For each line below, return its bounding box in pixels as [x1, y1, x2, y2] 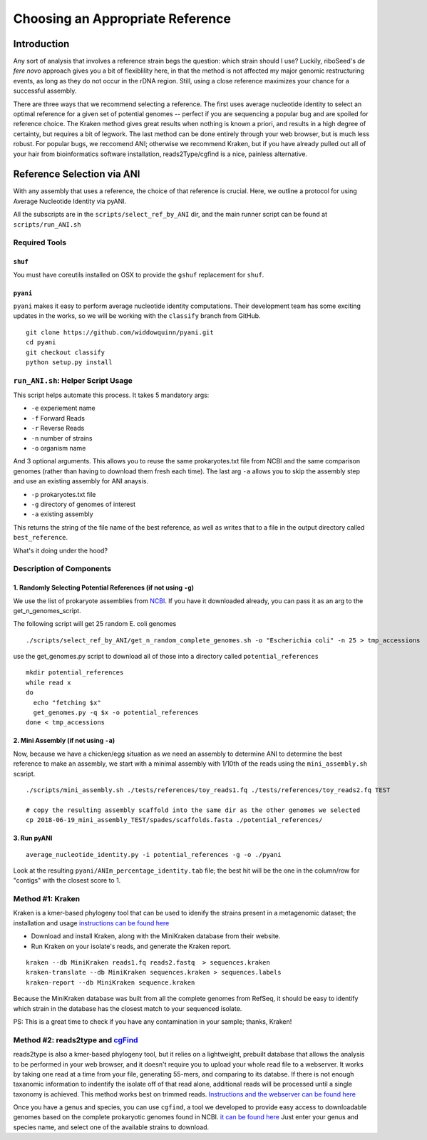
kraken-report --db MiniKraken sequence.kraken [26, 978, 195, 987]
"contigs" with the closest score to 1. [13, 876, 121, 885]
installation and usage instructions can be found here [13, 918, 170, 927]
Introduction [13, 38, 70, 50]
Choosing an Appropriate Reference [13, 11, 232, 26]
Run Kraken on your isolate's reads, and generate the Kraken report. [31, 942, 232, 950]
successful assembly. [13, 86, 77, 96]
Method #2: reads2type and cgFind [13, 1034, 138, 1044]
